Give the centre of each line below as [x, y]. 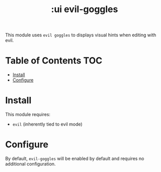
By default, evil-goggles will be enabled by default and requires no [75, 158]
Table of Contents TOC [54, 61]
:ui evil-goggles [85, 9]
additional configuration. [31, 164]
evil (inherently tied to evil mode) [48, 124]
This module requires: [28, 114]
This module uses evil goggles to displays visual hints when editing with [81, 35]
